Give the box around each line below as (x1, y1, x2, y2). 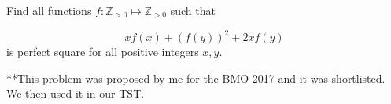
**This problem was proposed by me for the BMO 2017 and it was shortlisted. (6, 69, 385, 86)
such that (170, 2, 216, 18)
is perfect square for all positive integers (6, 43, 199, 60)
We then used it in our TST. (6, 85, 145, 102)
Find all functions (6, 2, 92, 18)
